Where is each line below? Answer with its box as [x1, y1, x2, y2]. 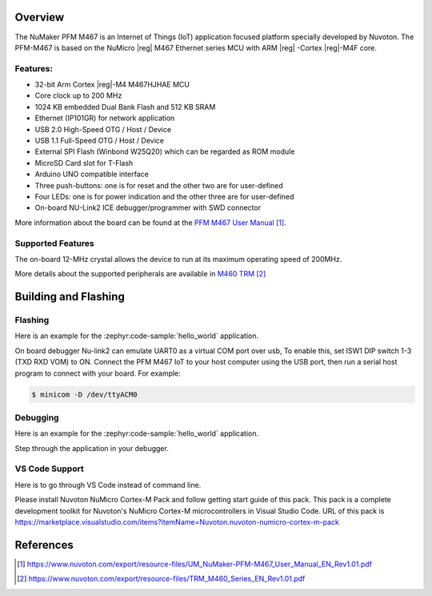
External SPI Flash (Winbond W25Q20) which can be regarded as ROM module [34, 147, 295, 156]
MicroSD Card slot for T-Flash [34, 158, 134, 167]
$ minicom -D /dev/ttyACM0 [31, 389, 138, 399]
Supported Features [14, 237, 95, 248]
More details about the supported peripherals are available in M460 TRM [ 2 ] [14, 269, 266, 279]
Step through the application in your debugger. [14, 443, 170, 453]
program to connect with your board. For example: [14, 368, 182, 378]
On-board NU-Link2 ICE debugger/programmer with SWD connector [34, 203, 262, 212]
